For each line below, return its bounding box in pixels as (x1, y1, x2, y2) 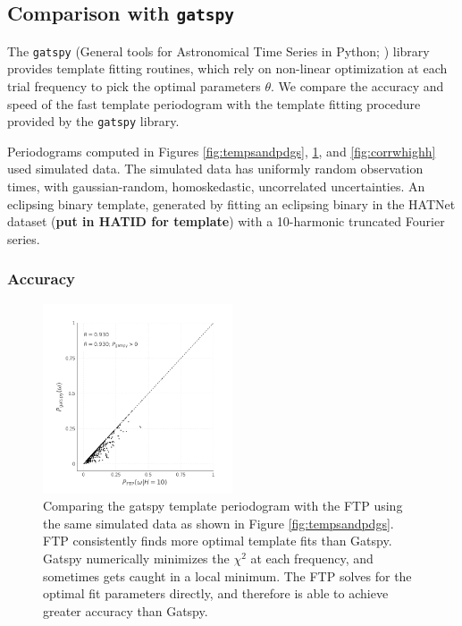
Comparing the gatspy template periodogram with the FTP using (43, 496, 403, 515)
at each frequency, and (250, 549, 374, 568)
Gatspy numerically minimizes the (43, 549, 230, 568)
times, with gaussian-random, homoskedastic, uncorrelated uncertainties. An (7, 177, 425, 196)
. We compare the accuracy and (270, 77, 444, 96)
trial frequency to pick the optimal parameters (7, 77, 261, 96)
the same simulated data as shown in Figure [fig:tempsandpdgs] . (43, 513, 394, 532)
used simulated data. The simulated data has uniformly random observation (7, 159, 424, 178)
